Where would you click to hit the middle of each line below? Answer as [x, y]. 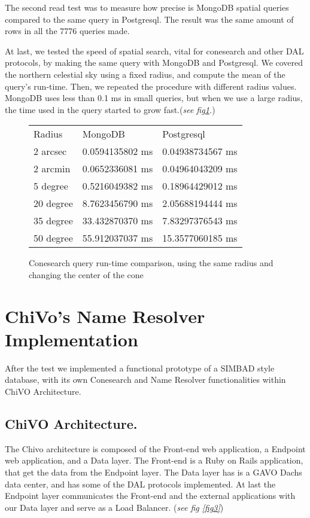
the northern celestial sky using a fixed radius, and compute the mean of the [145, 74]
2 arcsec [50, 151]
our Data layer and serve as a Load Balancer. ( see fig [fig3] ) [114, 507]
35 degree [53, 221]
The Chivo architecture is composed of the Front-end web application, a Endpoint [155, 448]
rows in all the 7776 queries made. [67, 31]
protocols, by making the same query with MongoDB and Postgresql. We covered [154, 63]
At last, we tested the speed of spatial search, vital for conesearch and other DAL [154, 51]
